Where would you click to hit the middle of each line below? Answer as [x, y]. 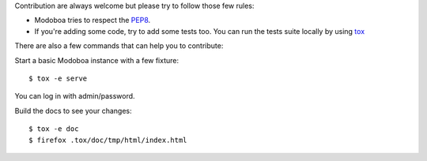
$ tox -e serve [58, 78]
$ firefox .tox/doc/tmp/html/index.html [108, 140]
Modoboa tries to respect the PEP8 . [93, 21]
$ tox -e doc [54, 129]
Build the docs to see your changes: [73, 110]
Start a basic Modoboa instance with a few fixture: [97, 60]
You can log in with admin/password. [75, 96]
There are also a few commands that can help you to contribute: [119, 46]
